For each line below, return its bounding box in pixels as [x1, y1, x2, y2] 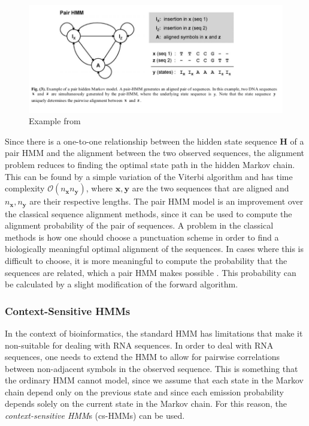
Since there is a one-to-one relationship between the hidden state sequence [5, 134, 277, 147]
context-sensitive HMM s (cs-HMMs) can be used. [5, 409, 185, 422]
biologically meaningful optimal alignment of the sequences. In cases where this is [5, 242, 304, 255]
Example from [29, 115, 81, 127]
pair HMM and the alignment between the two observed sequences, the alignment [5, 146, 304, 159]
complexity [5, 182, 45, 194]
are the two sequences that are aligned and [132, 182, 289, 194]
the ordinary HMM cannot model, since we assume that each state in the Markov [5, 374, 304, 386]
